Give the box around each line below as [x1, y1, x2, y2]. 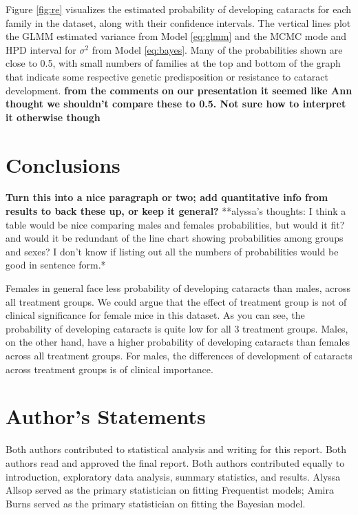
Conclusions [6, 150, 120, 178]
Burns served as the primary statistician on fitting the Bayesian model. [6, 496, 306, 510]
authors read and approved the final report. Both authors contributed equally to [6, 455, 345, 470]
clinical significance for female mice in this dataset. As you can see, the [6, 308, 305, 322]
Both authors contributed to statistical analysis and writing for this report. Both [6, 442, 347, 456]
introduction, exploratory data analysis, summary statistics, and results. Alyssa [6, 469, 341, 483]
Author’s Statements [6, 402, 206, 430]
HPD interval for [6, 42, 76, 56]
